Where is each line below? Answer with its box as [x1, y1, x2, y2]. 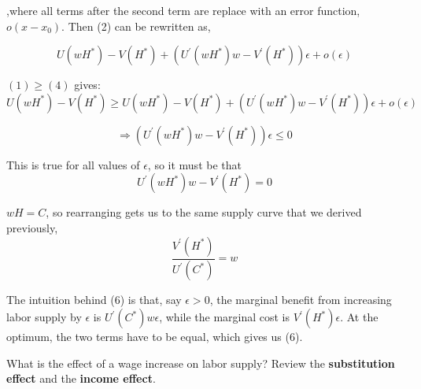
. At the [340, 309, 379, 325]
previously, [6, 219, 58, 235]
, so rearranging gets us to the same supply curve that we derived [46, 204, 362, 220]
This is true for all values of [6, 156, 140, 172]
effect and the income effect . [6, 370, 156, 387]
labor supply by [6, 309, 82, 325]
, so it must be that [147, 156, 242, 172]
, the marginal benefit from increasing [209, 291, 392, 308]
